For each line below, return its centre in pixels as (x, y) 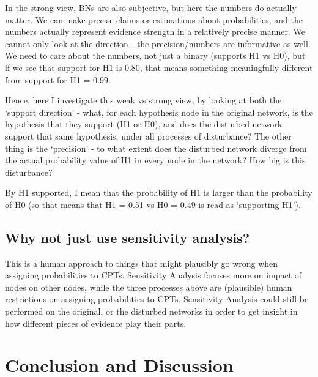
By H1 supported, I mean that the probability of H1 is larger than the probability (159, 192)
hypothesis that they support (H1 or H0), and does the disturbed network (144, 124)
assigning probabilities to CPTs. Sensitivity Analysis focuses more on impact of (153, 275)
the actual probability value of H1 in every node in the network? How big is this (155, 160)
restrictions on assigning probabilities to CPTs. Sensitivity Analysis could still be (157, 299)
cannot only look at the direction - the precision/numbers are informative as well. (158, 43)
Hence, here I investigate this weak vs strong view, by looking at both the (143, 100)
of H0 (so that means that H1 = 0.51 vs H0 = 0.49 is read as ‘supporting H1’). (153, 204)
